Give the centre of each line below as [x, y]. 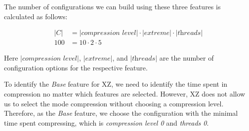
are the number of [187, 58]
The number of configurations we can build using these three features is [112, 6]
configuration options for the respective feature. [76, 67]
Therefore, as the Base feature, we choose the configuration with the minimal [121, 113]
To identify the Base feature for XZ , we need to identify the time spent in [116, 84]
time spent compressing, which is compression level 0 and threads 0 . [106, 122]
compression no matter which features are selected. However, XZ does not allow [125, 94]
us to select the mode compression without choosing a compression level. [114, 103]
